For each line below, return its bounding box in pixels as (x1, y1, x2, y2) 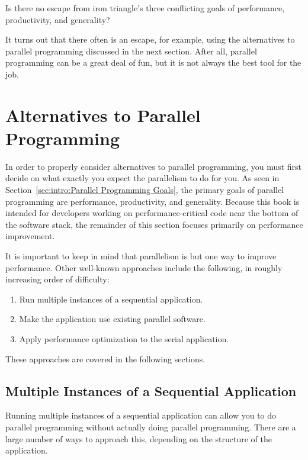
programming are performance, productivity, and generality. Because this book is (5, 195, 300, 207)
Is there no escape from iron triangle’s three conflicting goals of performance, (5, 2, 285, 14)
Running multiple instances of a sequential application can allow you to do (5, 409, 277, 422)
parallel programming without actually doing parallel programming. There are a (5, 420, 296, 433)
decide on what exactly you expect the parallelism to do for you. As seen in (5, 172, 280, 184)
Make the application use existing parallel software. (19, 313, 206, 325)
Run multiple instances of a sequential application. (19, 292, 203, 305)
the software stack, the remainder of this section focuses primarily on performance (5, 218, 303, 230)
